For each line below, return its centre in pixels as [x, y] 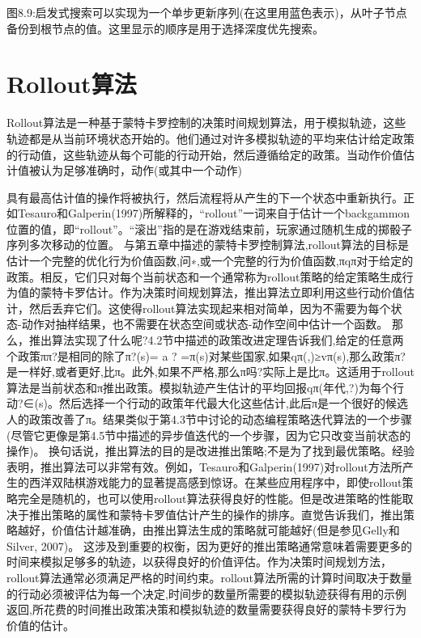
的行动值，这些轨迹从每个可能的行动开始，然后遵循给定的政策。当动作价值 [205, 154]
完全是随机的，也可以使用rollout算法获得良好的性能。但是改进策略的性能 [210, 498]
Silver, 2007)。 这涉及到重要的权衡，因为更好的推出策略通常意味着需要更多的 [209, 545]
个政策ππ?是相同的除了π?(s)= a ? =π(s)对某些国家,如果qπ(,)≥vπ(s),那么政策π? [206, 355]
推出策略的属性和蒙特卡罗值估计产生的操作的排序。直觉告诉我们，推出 [216, 514]
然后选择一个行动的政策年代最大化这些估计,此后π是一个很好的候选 [234, 403]
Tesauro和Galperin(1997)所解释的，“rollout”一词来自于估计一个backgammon [214, 213]
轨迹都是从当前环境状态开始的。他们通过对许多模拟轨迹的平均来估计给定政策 [210, 138]
